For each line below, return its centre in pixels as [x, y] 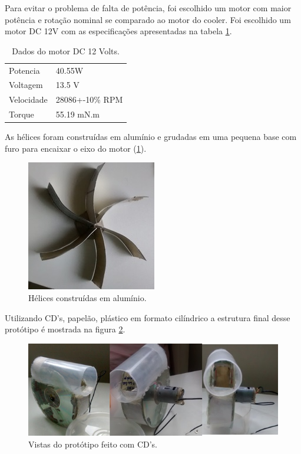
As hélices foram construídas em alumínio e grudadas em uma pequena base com [151, 137]
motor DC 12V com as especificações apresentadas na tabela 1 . [118, 31]
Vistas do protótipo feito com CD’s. [93, 444]
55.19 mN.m [78, 114]
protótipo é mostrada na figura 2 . [65, 329]
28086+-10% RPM [89, 99]
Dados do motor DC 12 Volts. [66, 50]
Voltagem [26, 85]
